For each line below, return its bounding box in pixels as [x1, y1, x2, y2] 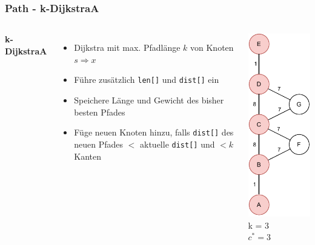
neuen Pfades [74, 137, 124, 150]
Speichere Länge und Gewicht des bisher [74, 94, 224, 106]
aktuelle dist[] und [140, 137, 215, 150]
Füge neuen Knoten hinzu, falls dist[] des [74, 126, 234, 139]
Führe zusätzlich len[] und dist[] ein [74, 73, 219, 86]
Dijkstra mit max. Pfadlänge [74, 41, 181, 54]
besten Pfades [74, 105, 125, 118]
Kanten [74, 149, 101, 162]
